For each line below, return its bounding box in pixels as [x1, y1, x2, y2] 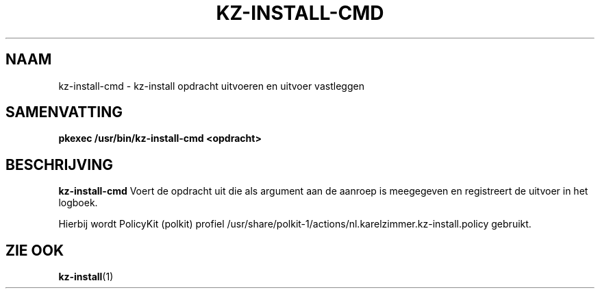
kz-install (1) [58, 271, 114, 283]
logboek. [58, 197, 98, 209]
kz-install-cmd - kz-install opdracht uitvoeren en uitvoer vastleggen [58, 79, 364, 92]
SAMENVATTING [5, 103, 123, 121]
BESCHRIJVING [5, 156, 113, 173]
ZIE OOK [5, 241, 64, 259]
